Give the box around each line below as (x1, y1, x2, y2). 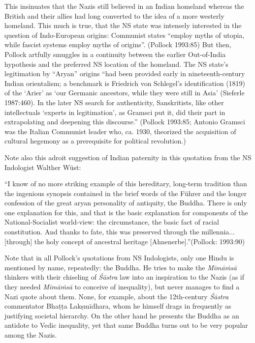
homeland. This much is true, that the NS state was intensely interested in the (4, 20, 242, 30)
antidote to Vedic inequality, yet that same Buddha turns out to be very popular (4, 320, 248, 330)
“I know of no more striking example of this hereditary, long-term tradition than (4, 178, 247, 189)
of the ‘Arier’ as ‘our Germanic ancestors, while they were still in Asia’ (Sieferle (4, 87, 245, 98)
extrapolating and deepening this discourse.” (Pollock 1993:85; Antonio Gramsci (4, 116, 245, 127)
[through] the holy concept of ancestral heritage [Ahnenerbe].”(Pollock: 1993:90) (4, 236, 245, 246)
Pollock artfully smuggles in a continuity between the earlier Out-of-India (4, 49, 226, 59)
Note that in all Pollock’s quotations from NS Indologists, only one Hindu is (4, 253, 234, 263)
